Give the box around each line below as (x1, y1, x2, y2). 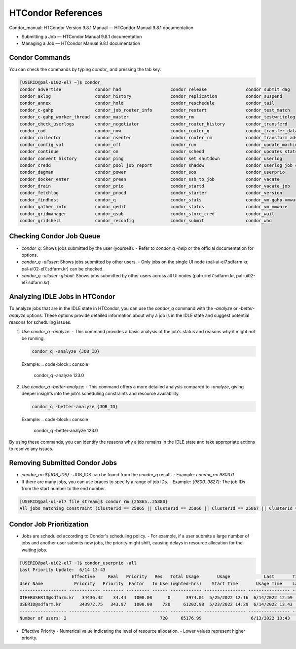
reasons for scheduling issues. (9, 319, 72, 325)
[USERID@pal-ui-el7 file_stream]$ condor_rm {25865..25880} (19, 498, 168, 504)
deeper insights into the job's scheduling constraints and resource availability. (21, 390, 180, 397)
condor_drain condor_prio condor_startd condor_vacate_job (19, 183, 291, 189)
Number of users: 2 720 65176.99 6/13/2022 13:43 (19, 615, 291, 621)
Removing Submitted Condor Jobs (9, 459, 117, 467)
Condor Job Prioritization (9, 520, 89, 528)
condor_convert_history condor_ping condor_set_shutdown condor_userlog (19, 155, 282, 161)
